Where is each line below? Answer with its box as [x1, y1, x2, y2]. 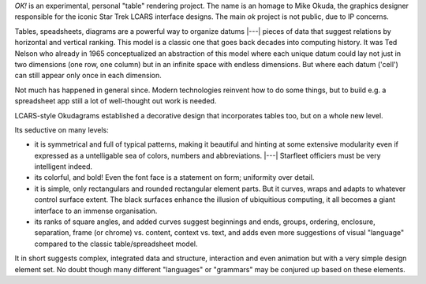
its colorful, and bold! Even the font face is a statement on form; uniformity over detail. [34, 173, 315, 182]
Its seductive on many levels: [14, 125, 110, 134]
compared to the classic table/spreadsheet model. [34, 239, 198, 248]
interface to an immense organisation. [34, 206, 158, 215]
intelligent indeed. [34, 162, 93, 171]
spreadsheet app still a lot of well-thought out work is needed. [14, 96, 217, 106]
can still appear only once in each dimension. [14, 71, 162, 80]
